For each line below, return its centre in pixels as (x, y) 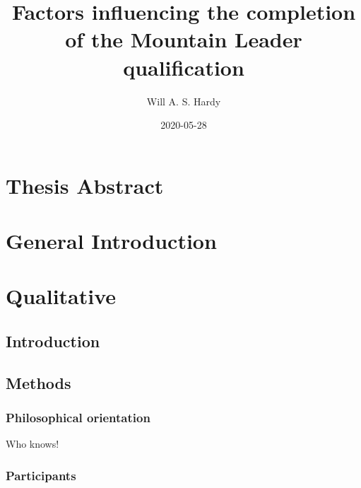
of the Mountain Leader (184, 39)
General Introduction (111, 241)
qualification (184, 67)
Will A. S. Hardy (184, 101)
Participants (41, 475)
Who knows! (32, 444)
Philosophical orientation (78, 418)
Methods (39, 382)
